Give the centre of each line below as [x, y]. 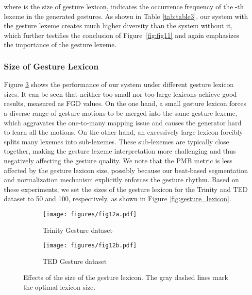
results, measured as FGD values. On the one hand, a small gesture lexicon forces [125, 103]
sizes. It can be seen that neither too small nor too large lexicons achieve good [120, 94]
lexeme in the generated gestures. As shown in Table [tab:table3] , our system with [126, 16]
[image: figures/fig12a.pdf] [90, 214]
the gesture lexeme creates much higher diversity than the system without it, [118, 26]
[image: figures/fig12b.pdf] [90, 246]
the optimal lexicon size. [59, 287]
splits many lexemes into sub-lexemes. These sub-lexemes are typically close [117, 141]
